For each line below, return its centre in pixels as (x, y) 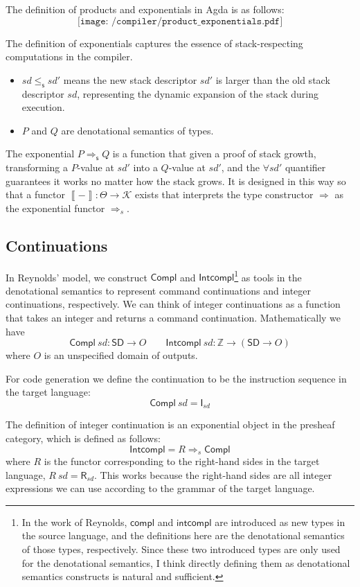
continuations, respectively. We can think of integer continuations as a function (173, 304)
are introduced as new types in (280, 522)
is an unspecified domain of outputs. (121, 355)
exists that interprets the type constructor (224, 194)
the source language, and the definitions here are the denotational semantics (183, 535)
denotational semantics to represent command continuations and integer (159, 290)
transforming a (37, 167)
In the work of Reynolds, (74, 522)
